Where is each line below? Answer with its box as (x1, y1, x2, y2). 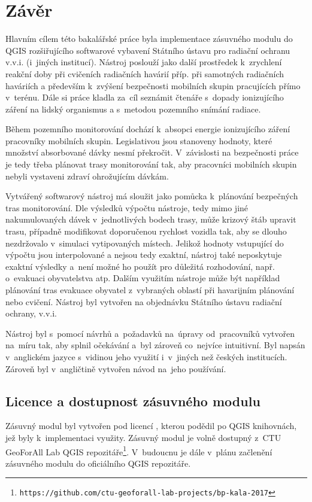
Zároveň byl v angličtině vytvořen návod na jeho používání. (5, 362, 226, 375)
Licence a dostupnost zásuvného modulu (5, 391, 260, 410)
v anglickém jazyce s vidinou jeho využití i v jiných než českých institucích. (5, 350, 287, 363)
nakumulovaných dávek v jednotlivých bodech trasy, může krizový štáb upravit (5, 213, 296, 226)
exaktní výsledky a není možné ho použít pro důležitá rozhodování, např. (5, 260, 275, 272)
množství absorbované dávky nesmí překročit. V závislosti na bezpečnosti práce (5, 146, 299, 159)
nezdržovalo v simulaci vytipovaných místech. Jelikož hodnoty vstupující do (5, 236, 284, 249)
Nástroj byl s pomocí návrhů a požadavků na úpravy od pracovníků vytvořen (5, 327, 295, 339)
